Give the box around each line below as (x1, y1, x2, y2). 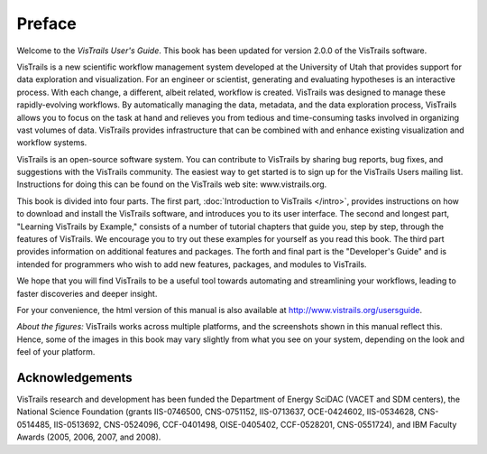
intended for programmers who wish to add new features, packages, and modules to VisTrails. (16, 258, 367, 270)
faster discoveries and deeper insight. (16, 288, 158, 299)
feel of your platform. (16, 347, 96, 357)
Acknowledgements (16, 370, 133, 385)
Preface (16, 14, 77, 33)
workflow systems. (16, 137, 87, 148)
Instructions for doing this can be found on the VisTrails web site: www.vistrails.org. (16, 179, 327, 190)
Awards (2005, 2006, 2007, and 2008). (16, 431, 161, 442)
